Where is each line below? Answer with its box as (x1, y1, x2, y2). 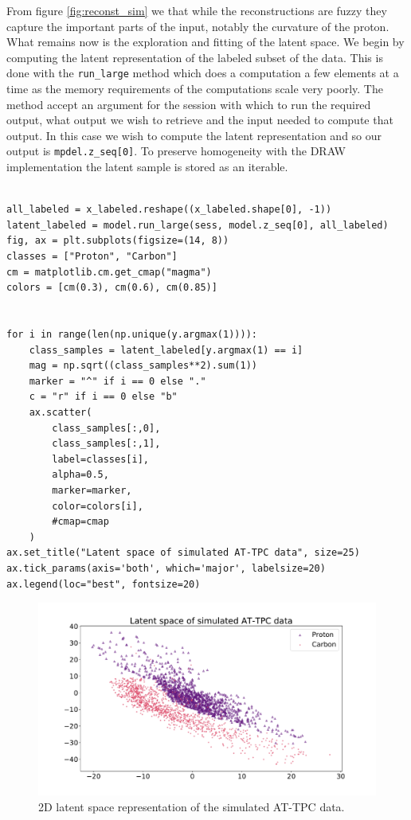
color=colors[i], (52, 500, 143, 512)
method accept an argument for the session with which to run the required (6, 96, 371, 112)
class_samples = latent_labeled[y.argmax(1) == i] (29, 344, 303, 356)
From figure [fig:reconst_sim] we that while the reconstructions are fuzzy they (6, 2, 387, 18)
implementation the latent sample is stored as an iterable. (6, 158, 288, 175)
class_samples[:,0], (52, 422, 161, 434)
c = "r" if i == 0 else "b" (29, 391, 178, 403)
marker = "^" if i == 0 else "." (29, 375, 206, 387)
